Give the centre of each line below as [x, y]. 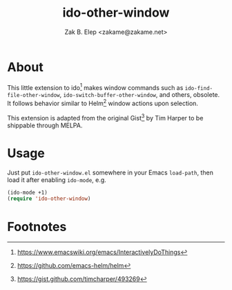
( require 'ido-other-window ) [49, 199]
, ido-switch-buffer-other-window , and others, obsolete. [140, 95]
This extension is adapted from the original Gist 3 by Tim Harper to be [105, 117]
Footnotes [37, 227]
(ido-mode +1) [28, 192]
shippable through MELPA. [45, 125]
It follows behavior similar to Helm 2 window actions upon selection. [103, 103]
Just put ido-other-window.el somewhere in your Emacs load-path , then [110, 172]
